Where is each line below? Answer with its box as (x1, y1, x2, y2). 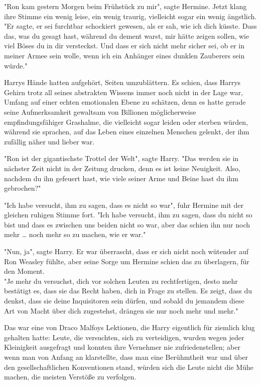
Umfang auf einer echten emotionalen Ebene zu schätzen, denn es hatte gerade (4, 97, 246, 107)
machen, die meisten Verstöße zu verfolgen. (4, 371, 137, 382)
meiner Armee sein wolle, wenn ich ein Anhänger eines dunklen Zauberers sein (4, 50, 245, 60)
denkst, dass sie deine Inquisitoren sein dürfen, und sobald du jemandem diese (4, 295, 244, 306)
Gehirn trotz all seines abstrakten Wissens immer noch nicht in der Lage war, (4, 87, 243, 97)
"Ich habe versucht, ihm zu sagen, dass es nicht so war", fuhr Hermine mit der (4, 199, 243, 210)
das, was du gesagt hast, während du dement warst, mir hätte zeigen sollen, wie (4, 30, 249, 41)
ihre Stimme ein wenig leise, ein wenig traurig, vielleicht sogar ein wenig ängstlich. (4, 11, 257, 21)
